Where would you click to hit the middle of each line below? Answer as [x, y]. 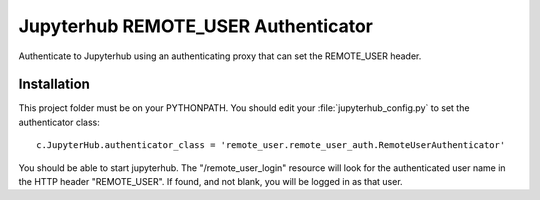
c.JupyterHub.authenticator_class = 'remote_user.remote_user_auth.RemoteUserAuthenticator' [271, 145]
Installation [54, 84]
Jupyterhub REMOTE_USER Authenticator [196, 26]
